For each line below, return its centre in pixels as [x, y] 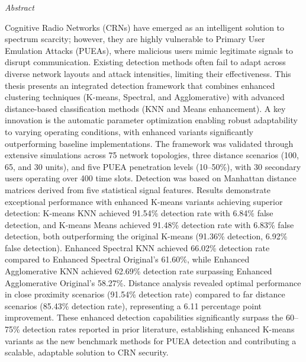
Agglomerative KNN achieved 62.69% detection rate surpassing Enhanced [138, 271]
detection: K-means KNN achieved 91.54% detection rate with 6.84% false [139, 213]
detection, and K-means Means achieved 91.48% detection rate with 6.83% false [149, 224]
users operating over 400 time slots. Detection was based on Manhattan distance [151, 178]
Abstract [20, 7]
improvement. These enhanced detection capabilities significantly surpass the [144, 317]
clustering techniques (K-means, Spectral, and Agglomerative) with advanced [145, 97]
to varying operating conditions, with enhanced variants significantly [129, 131]
